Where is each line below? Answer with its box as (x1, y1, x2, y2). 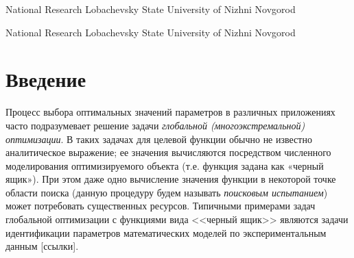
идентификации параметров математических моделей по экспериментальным (5, 225, 327, 240)
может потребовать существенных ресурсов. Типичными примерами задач (5, 198, 316, 213)
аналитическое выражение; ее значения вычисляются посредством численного (5, 145, 331, 159)
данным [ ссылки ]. (5, 239, 79, 253)
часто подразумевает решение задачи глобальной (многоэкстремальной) (5, 118, 305, 132)
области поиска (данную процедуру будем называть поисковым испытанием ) (5, 185, 328, 199)
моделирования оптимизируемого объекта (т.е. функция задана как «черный (5, 158, 324, 172)
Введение (5, 65, 86, 93)
